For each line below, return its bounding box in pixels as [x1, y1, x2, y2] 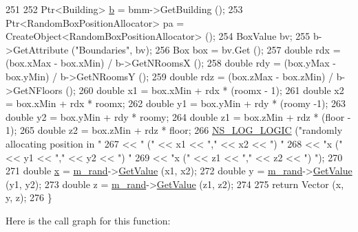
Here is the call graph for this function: [6, 213, 171, 227]
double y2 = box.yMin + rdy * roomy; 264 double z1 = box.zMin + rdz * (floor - [6, 109, 351, 124]
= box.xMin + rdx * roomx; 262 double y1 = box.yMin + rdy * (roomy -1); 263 [6, 96, 346, 111]
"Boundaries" [75, 42, 130, 56]
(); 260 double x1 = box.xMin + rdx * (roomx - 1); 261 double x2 [65, 82, 344, 97]
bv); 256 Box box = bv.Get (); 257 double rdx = [135, 42, 341, 56]
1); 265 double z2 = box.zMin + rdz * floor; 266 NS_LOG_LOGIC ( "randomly [6, 123, 343, 137]
